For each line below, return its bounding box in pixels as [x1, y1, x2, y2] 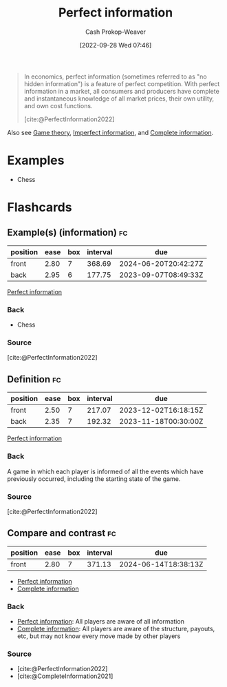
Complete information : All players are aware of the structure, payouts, [17, 624, 215, 633]
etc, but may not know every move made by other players [17, 632, 181, 640]
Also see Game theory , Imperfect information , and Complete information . [7, 128, 214, 136]
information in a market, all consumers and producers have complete [23, 87, 220, 95]
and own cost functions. [23, 101, 93, 110]
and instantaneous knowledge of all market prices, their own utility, [23, 94, 215, 103]
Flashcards [7, 200, 72, 215]
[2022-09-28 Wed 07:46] [79, 41, 152, 49]
